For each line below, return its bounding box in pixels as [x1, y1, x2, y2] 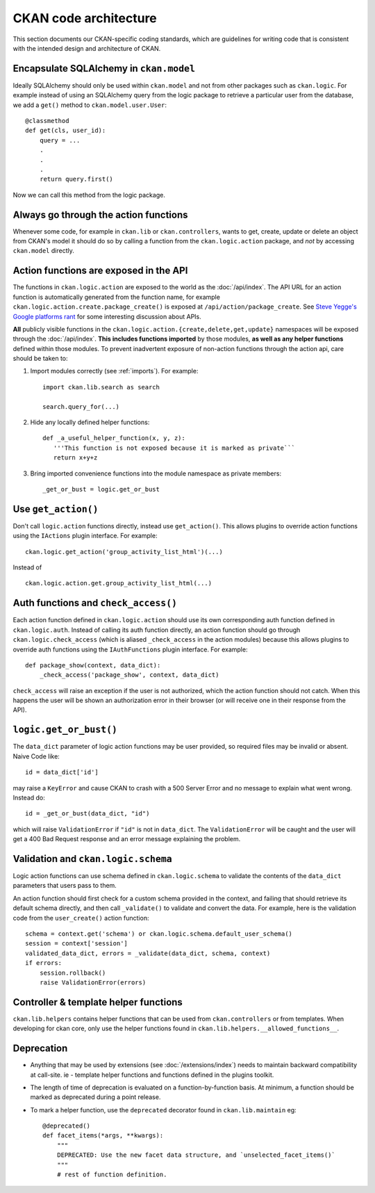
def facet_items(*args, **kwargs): [42, 1132, 164, 1139]
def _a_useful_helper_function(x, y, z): [42, 435, 185, 442]
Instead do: [12, 793, 45, 802]
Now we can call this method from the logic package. [12, 190, 166, 199]
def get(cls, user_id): [25, 127, 106, 135]
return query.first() [39, 175, 114, 184]
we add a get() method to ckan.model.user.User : [12, 101, 167, 109]
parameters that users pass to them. [12, 882, 117, 890]
